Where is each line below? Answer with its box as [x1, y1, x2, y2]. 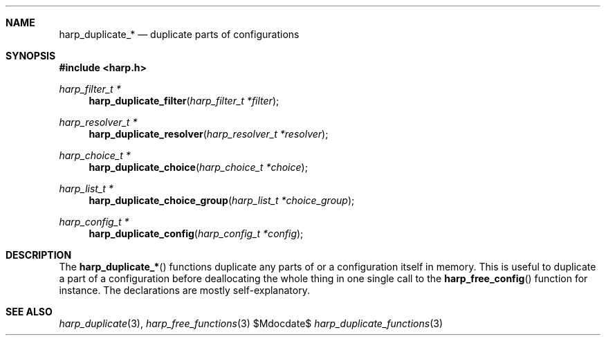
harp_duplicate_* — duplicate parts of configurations [59, 28, 300, 40]
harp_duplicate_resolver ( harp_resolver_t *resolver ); [89, 128, 329, 140]
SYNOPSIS [6, 50, 56, 62]
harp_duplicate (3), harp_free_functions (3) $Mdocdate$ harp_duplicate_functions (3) [59, 317, 443, 329]
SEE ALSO [6, 306, 53, 317]
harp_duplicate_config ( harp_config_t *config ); [89, 228, 304, 239]
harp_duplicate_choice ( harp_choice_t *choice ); [89, 161, 308, 173]
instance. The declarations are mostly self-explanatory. [59, 284, 310, 296]
